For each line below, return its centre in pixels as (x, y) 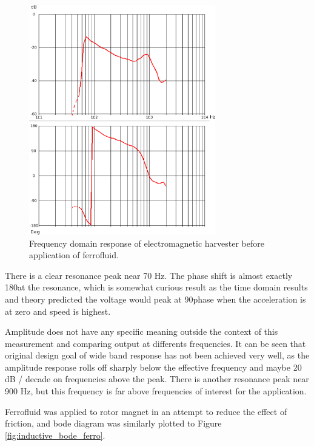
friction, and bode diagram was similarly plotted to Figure (113, 423)
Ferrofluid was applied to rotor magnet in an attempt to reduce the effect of (146, 411)
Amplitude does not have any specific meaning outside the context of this (142, 331)
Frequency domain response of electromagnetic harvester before (147, 243)
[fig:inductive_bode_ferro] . (55, 435)
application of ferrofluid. (74, 255)
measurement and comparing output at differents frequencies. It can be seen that (155, 343)
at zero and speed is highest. (58, 311)
